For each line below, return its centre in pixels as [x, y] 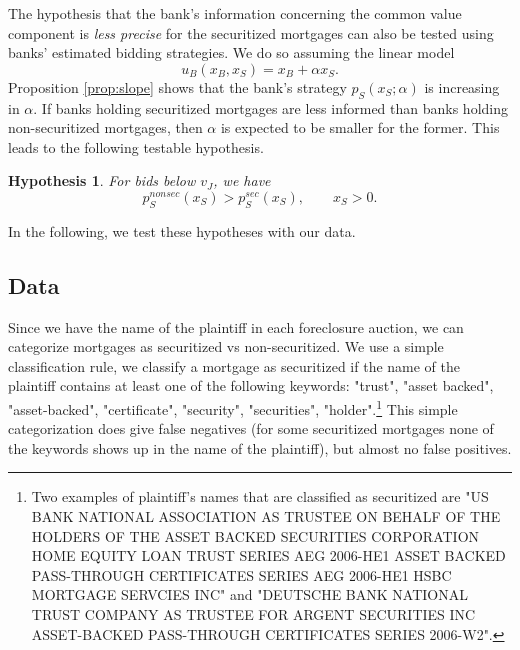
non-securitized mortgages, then [105, 127]
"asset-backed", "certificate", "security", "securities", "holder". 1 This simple [233, 407]
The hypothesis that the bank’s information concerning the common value [235, 13]
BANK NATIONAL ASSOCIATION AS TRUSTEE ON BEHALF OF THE [266, 515]
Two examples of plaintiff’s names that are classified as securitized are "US [260, 496]
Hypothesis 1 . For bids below [102, 180]
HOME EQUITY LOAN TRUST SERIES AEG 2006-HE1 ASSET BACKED [268, 555]
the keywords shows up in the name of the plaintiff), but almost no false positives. [260, 447]
